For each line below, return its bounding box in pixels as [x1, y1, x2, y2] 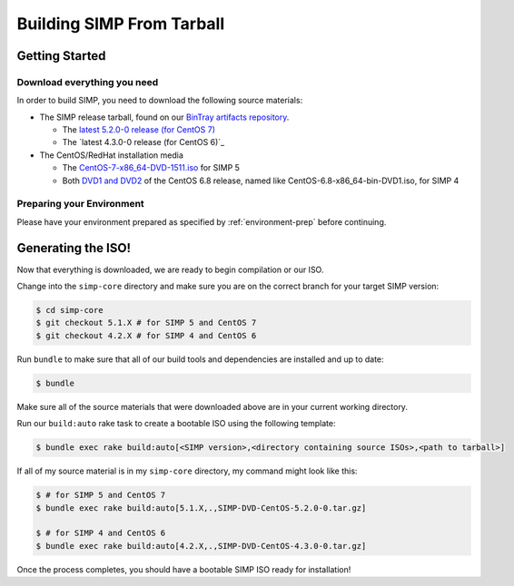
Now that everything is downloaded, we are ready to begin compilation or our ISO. [16, 264, 324, 275]
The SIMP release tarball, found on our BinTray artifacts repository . [39, 112, 290, 122]
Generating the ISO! [16, 240, 132, 256]
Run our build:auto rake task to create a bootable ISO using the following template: [16, 418, 336, 429]
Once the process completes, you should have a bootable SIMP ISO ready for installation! [16, 563, 351, 575]
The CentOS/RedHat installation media [39, 150, 183, 161]
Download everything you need [16, 75, 159, 88]
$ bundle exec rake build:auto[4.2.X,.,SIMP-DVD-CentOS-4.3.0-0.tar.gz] [35, 541, 367, 551]
